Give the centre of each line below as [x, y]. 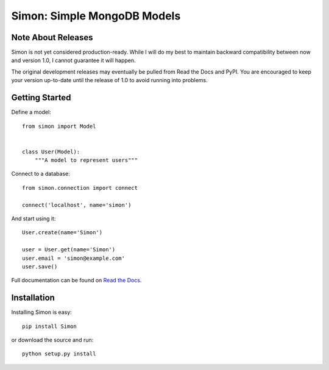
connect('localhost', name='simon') [77, 205]
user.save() [40, 267]
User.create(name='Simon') [62, 232]
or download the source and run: [52, 340]
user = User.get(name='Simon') [69, 250]
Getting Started [41, 98]
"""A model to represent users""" [86, 160]
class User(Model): [51, 152]
